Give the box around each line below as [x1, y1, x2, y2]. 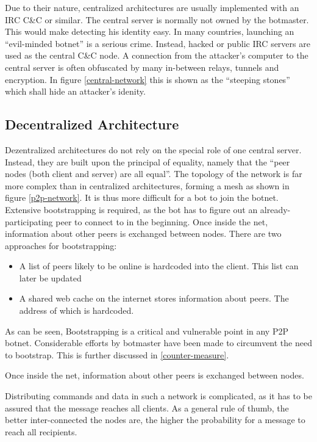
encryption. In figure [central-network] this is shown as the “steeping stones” [5, 73, 290, 85]
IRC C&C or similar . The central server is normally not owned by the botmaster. [5, 13, 309, 26]
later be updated [19, 271, 82, 284]
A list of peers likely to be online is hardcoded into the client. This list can [19, 259, 299, 272]
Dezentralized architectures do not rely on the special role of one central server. [5, 143, 302, 156]
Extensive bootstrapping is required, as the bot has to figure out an [5, 203, 258, 216]
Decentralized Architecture [5, 115, 179, 134]
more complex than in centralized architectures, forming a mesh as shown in [5, 179, 290, 192]
